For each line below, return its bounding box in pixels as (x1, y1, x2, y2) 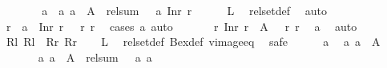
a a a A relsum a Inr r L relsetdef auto (42, 2, 327, 18)
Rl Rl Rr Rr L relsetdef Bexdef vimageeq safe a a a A (6, 33, 381, 50)
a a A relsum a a (38, 48, 152, 65)
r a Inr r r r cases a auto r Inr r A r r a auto (6, 17, 357, 34)
